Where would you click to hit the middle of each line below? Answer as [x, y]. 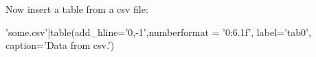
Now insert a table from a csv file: [77, 9]
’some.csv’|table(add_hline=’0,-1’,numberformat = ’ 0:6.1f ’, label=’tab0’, [158, 32]
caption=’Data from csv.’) [60, 45]
